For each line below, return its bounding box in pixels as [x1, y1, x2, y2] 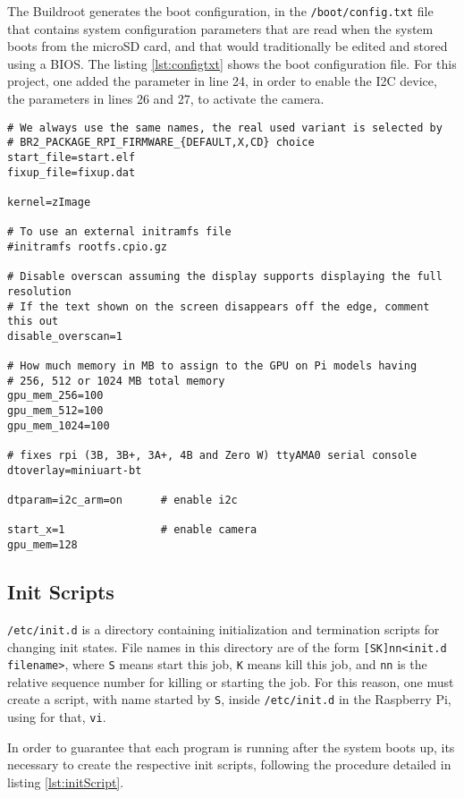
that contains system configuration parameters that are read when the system [7, 19, 434, 38]
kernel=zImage [7, 195, 91, 208]
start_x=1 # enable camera [7, 523, 257, 537]
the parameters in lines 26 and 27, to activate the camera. [7, 89, 325, 108]
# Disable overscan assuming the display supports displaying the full [7, 270, 443, 284]
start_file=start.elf [7, 150, 136, 164]
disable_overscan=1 [7, 329, 122, 343]
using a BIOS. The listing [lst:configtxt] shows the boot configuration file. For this [7, 54, 457, 72]
